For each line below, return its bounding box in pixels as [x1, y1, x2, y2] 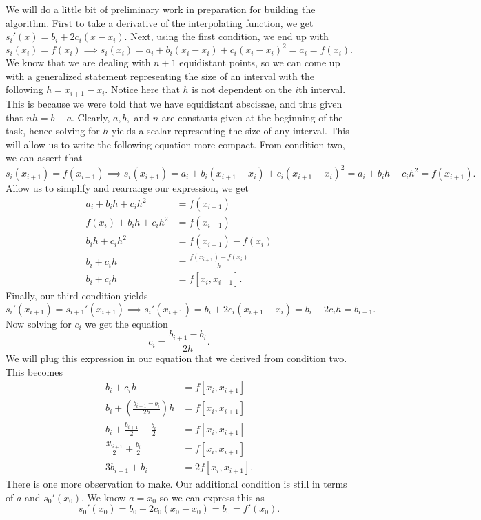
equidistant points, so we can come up [179, 55, 340, 70]
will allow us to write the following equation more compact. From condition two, [6, 137, 345, 151]
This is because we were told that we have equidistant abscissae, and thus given [6, 96, 342, 110]
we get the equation [85, 316, 168, 330]
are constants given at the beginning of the [161, 110, 343, 124]
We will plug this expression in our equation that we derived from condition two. [6, 350, 347, 365]
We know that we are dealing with [6, 55, 151, 70]
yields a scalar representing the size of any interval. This [112, 123, 349, 138]
